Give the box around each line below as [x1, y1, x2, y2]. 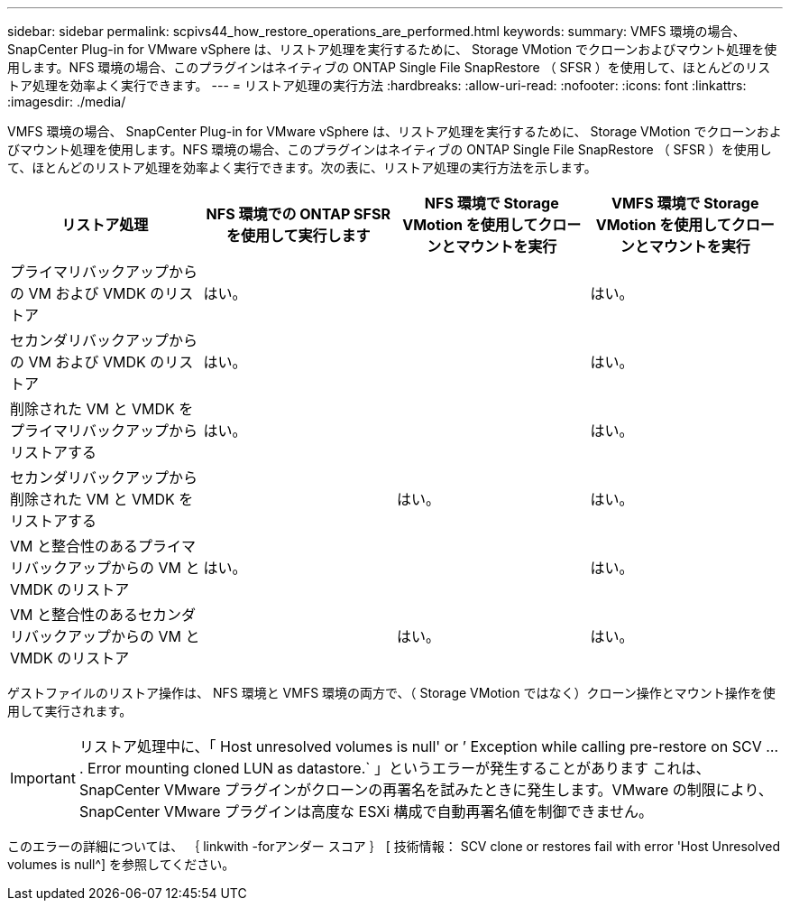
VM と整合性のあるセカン [10, 606, 181, 624]
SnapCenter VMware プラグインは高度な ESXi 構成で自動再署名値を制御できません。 [78, 802, 654, 820]
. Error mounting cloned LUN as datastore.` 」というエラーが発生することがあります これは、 [78, 759, 711, 777]
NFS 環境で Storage [424, 194, 559, 212]
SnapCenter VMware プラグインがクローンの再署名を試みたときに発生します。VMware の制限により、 [78, 781, 773, 799]
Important [10, 769, 76, 787]
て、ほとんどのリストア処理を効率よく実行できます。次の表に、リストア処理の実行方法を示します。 [7, 160, 597, 175]
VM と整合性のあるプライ [10, 537, 181, 555]
